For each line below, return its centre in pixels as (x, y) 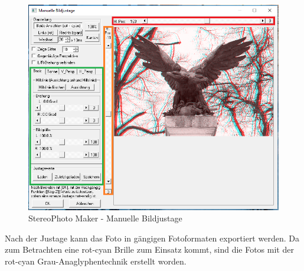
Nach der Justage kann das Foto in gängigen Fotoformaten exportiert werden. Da (152, 238)
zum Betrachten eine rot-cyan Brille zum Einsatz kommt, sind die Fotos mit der (149, 249)
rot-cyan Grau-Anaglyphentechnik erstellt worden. (96, 261)
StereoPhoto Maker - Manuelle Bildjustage (105, 218)
